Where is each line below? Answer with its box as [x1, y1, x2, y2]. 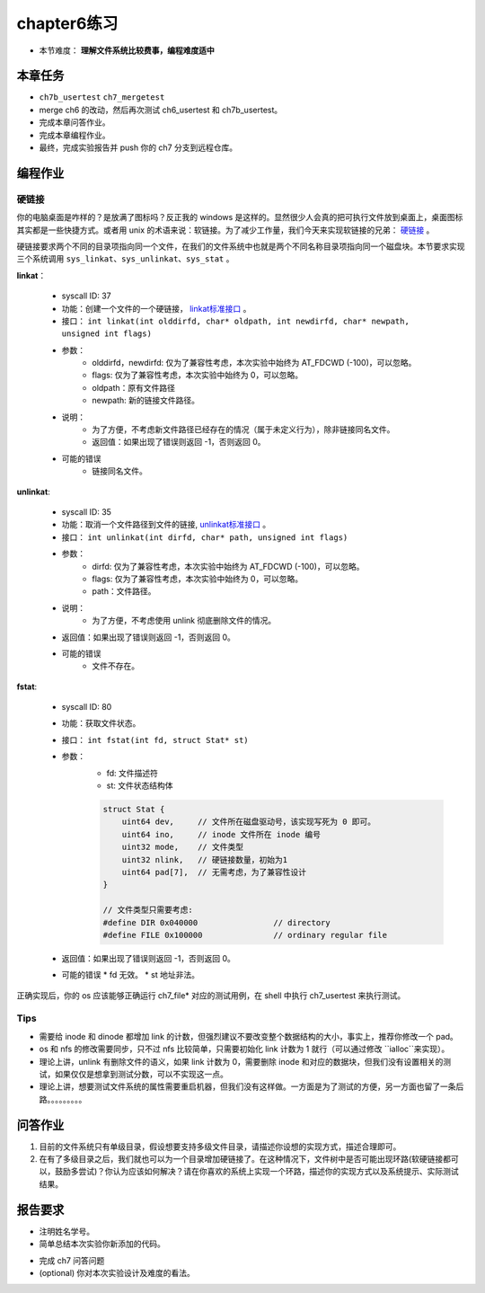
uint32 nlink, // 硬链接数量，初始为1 [121, 855, 287, 864]
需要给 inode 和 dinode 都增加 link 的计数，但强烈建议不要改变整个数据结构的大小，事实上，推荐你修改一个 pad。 [39, 1031, 458, 1041]
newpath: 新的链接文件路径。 [92, 395, 200, 406]
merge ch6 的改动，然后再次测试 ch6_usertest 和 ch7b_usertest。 [39, 104, 283, 115]
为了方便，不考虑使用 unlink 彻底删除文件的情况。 [92, 616, 277, 626]
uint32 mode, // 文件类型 [121, 842, 244, 853]
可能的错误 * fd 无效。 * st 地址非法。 [61, 970, 199, 980]
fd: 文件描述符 [106, 767, 159, 778]
